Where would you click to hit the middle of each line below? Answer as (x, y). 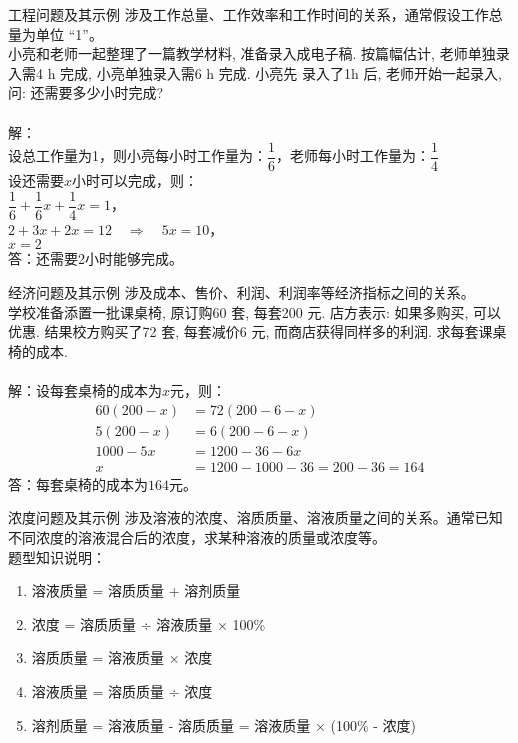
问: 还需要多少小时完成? (86, 92)
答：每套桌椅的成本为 (78, 483)
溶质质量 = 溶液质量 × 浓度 (122, 657)
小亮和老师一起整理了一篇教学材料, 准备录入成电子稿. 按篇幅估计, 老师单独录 (259, 53)
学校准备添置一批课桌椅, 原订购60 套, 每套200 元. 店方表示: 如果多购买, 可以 (255, 311)
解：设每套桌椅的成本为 (85, 390)
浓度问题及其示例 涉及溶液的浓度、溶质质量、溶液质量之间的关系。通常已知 (255, 517)
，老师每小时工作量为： (353, 155)
